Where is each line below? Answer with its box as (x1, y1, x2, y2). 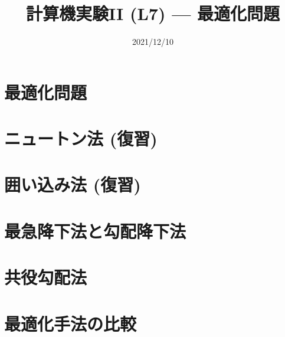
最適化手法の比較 (4, 311, 137, 335)
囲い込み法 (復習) (4, 172, 141, 197)
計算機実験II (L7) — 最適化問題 (25, 1, 280, 25)
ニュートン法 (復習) (4, 126, 158, 150)
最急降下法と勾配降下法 (4, 218, 186, 243)
